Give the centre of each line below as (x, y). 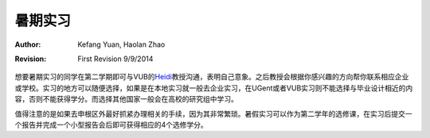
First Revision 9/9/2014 (115, 59)
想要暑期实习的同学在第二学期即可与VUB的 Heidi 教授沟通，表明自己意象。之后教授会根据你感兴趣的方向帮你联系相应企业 (212, 77)
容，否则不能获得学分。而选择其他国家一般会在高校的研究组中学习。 (126, 99)
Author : (28, 44)
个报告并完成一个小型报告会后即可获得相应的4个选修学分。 (111, 125)
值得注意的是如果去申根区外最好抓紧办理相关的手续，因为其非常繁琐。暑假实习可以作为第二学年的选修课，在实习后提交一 (213, 113)
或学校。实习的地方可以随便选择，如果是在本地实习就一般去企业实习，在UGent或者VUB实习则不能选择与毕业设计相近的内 (214, 88)
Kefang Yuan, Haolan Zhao (121, 44)
